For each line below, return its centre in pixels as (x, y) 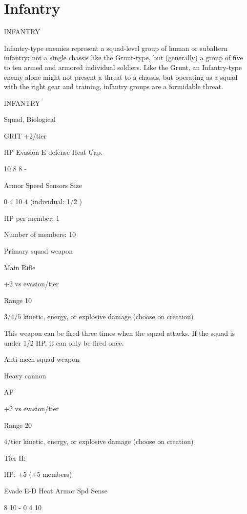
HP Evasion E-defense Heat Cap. (53, 152)
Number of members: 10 (40, 234)
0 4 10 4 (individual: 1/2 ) (43, 201)
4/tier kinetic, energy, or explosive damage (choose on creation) (99, 441)
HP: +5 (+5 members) (38, 474)
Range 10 (18, 300)
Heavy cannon (25, 375)
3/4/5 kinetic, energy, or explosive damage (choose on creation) (99, 316)
